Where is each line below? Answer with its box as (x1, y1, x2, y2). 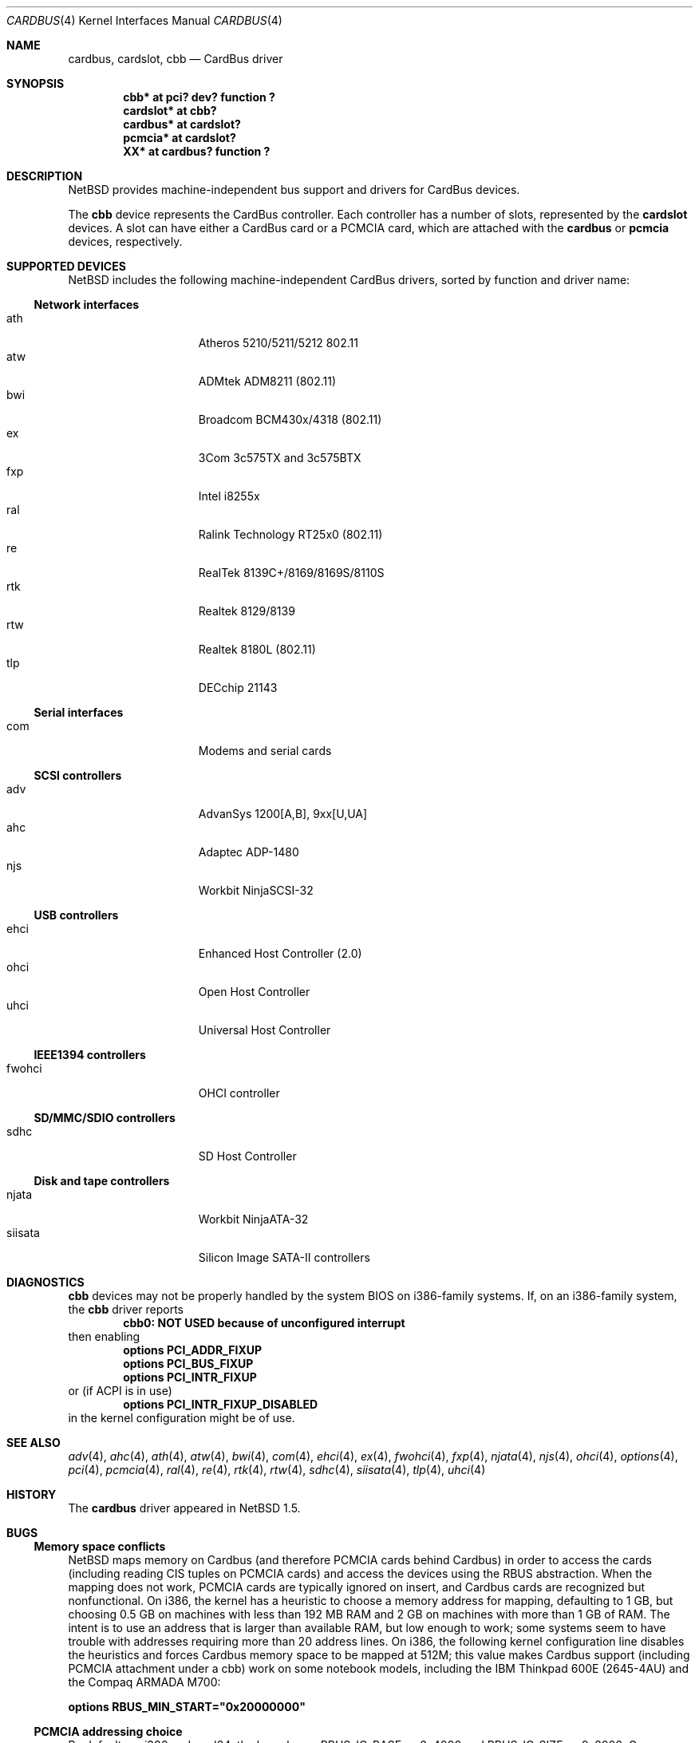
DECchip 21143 (198, 681, 278, 694)
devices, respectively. (68, 235, 183, 248)
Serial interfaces (34, 705, 124, 719)
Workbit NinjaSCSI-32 (198, 883, 314, 897)
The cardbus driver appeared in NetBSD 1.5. (68, 1501, 301, 1515)
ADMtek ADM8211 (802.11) (198, 374, 337, 388)
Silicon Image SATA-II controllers (198, 1251, 370, 1264)
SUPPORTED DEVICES (6, 259, 126, 273)
